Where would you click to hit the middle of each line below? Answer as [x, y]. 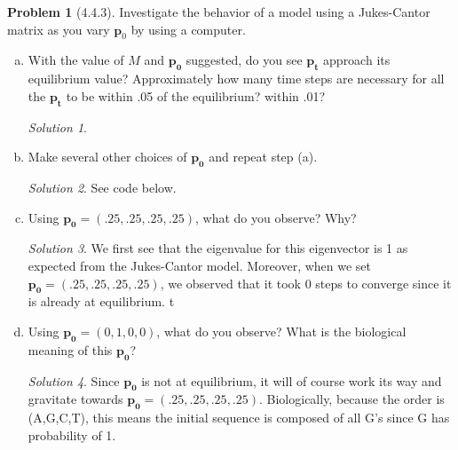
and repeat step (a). [263, 157]
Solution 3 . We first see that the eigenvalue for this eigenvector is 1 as [218, 248]
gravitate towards [75, 399]
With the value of [76, 60]
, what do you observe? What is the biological [281, 331]
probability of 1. [72, 434]
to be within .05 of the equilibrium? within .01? [196, 95]
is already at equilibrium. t [101, 301]
